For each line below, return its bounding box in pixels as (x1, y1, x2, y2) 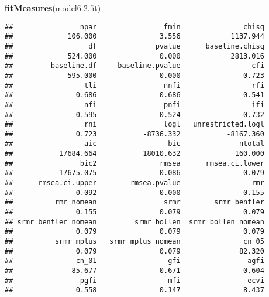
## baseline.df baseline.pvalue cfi (5, 62, 264, 70)
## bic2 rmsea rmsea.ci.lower (5, 159, 264, 168)
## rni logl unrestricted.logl (5, 120, 264, 129)
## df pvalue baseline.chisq (5, 42, 264, 50)
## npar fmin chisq (5, 22, 264, 31)
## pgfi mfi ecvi (5, 276, 264, 285)
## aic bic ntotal (5, 139, 264, 148)
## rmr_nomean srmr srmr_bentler (5, 198, 264, 207)
